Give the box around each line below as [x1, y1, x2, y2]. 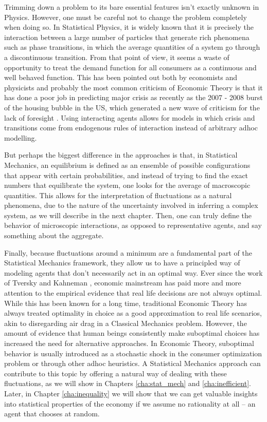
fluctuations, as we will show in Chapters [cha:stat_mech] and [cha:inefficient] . [4, 378, 251, 389]
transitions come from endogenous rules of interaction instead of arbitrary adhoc [4, 122, 258, 133]
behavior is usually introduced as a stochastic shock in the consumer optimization [4, 348, 262, 358]
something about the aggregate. [4, 230, 104, 241]
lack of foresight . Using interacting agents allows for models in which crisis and [4, 112, 255, 123]
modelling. [4, 132, 37, 143]
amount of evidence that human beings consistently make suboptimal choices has [4, 328, 260, 338]
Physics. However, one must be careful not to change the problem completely [4, 11, 247, 22]
